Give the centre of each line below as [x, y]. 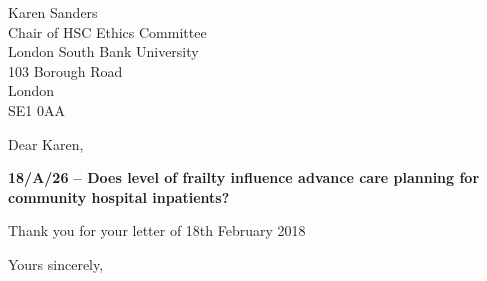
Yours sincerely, [56, 263]
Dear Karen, [46, 143]
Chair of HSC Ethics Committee [107, 31]
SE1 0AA [36, 109]
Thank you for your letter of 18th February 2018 [157, 230]
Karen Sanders [53, 12]
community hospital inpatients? [119, 196]
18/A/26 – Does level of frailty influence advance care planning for [244, 177]
